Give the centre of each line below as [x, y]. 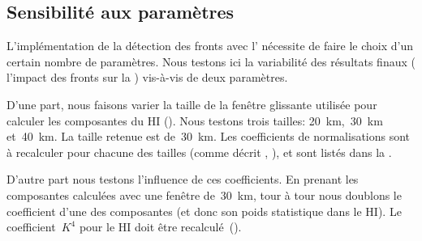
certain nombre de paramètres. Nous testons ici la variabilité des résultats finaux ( [211, 61]
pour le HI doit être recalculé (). [160, 227]
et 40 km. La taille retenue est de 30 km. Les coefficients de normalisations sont [209, 136]
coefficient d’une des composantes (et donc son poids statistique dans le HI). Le [204, 211]
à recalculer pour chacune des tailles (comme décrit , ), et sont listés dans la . [199, 152]
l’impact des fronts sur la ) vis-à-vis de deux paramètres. [147, 77]
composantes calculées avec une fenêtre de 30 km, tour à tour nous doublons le [204, 194]
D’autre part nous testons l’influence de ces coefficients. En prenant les [183, 179]
